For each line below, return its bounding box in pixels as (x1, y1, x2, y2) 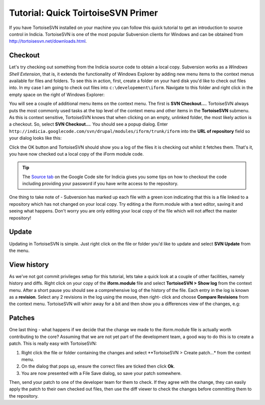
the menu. (9, 248, 29, 253)
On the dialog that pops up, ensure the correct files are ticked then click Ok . (21, 363, 175, 369)
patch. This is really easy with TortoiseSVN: (9, 341, 97, 346)
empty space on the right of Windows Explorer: (9, 92, 105, 97)
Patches (9, 314, 35, 322)
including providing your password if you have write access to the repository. (22, 181, 179, 187)
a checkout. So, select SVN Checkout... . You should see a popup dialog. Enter (9, 121, 168, 127)
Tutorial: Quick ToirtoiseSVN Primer (9, 7, 158, 18)
